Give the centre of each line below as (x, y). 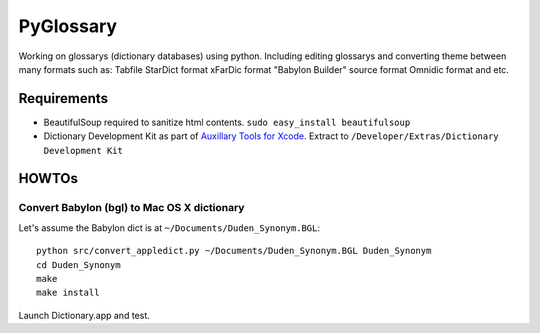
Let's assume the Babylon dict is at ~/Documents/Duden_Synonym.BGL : (169, 227)
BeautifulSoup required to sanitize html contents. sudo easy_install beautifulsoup (227, 122)
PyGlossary (68, 26)
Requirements (63, 98)
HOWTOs (48, 178)
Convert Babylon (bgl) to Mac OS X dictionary (131, 208)
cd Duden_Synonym (78, 264)
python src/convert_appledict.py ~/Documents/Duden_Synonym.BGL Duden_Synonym (234, 251)
